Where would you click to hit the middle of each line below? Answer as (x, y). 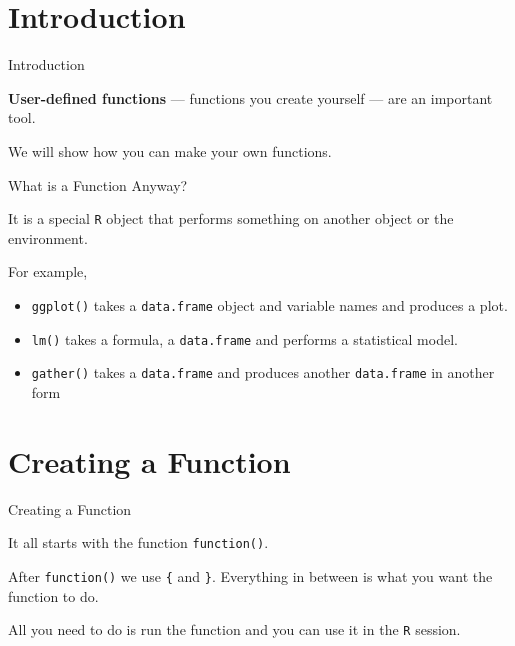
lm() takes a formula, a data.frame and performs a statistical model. (244, 338)
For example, (48, 271)
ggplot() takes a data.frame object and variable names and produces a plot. (269, 304)
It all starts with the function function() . (138, 542)
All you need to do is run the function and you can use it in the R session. (234, 629)
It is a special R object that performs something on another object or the (231, 218)
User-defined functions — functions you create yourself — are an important (250, 97)
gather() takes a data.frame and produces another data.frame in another (263, 372)
